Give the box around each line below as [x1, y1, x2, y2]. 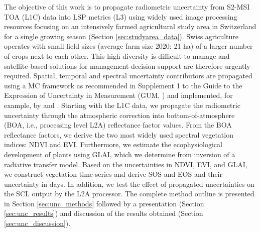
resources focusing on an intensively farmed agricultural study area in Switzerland [4, 21, 256, 32]
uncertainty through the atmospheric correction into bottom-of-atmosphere [4, 109, 235, 120]
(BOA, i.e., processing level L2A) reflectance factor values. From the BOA [4, 120, 232, 130]
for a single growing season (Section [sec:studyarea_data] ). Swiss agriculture [4, 31, 239, 41]
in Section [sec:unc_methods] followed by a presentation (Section [4, 198, 204, 208]
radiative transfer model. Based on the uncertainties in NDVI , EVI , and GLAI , [4, 159, 247, 169]
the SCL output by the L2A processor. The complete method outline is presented [4, 188, 254, 199]
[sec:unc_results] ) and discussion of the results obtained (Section [4, 208, 203, 218]
